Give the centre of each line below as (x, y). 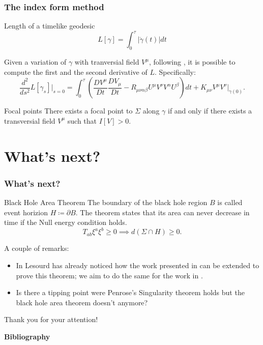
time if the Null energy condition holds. (66, 222)
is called (230, 202)
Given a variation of (35, 62)
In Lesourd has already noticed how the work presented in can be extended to (138, 265)
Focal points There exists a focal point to (68, 111)
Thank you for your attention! (51, 319)
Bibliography (27, 336)
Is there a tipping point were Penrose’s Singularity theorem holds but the (130, 292)
